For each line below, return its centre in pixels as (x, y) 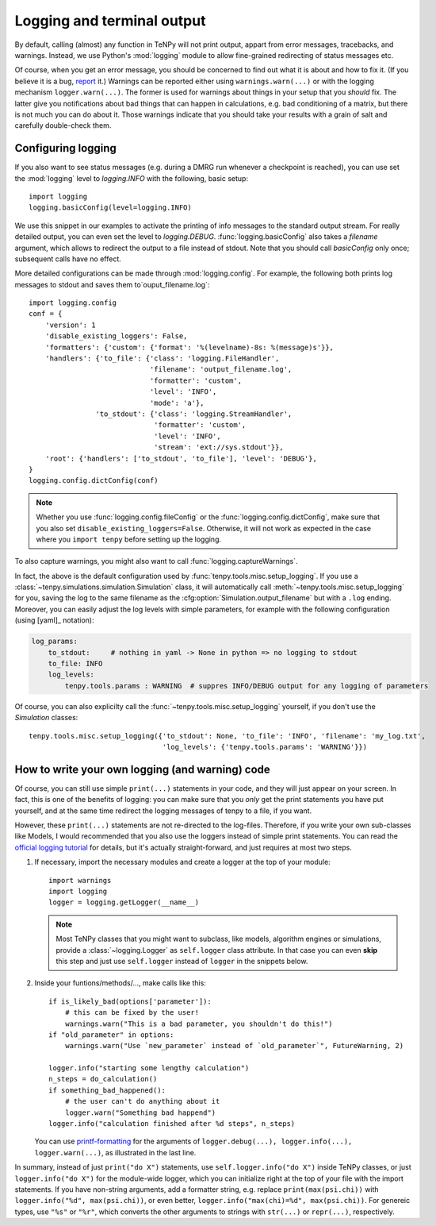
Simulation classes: (46, 718)
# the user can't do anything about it (142, 1101)
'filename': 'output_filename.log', (221, 370)
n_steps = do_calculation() (103, 1079)
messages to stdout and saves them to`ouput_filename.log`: (112, 284)
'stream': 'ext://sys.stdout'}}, (219, 447)
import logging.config (73, 303)
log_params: (55, 642)
